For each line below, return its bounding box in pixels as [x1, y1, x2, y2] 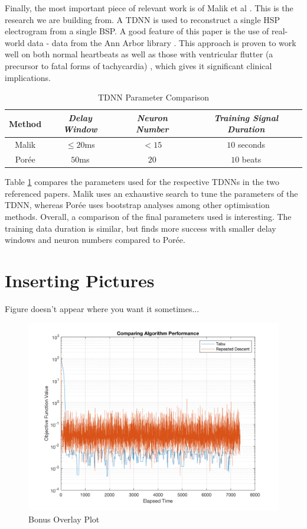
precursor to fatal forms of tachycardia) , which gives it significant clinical [5, 59, 272, 72]
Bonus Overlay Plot [28, 513, 100, 525]
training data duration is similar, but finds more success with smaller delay [5, 222, 276, 234]
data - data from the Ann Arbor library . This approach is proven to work [27, 36, 296, 48]
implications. [5, 71, 51, 83]
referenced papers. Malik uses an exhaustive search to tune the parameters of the [5, 187, 298, 199]
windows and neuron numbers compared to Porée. [5, 233, 185, 246]
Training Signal [214, 111, 279, 124]
